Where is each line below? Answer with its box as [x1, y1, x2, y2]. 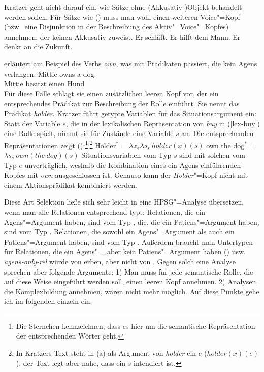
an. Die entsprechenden [181, 128, 254, 139]
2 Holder [89, 138, 116, 150]
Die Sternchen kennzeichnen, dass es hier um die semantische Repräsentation [16, 320, 255, 331]
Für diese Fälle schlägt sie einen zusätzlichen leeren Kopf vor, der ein [4, 88, 219, 98]
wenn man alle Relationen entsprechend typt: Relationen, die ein [4, 206, 206, 217]
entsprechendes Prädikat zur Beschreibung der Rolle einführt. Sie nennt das [4, 98, 240, 109]
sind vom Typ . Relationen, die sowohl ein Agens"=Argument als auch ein [4, 226, 235, 237]
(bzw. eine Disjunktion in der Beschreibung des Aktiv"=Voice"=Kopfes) [4, 21, 229, 32]
